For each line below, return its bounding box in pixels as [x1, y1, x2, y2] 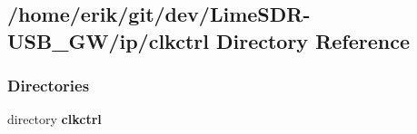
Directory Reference [215, 26, 411, 54]
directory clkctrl [7, 110, 102, 129]
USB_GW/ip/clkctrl [7, 26, 209, 54]
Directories [7, 74, 90, 97]
